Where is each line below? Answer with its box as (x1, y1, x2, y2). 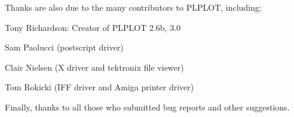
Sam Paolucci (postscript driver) (5, 41, 124, 53)
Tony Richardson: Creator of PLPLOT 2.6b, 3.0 (5, 21, 181, 33)
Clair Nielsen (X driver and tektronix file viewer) (5, 61, 184, 73)
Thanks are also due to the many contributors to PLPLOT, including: (5, 1, 262, 13)
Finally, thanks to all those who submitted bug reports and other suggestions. (5, 100, 290, 113)
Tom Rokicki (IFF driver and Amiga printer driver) (5, 81, 194, 93)
